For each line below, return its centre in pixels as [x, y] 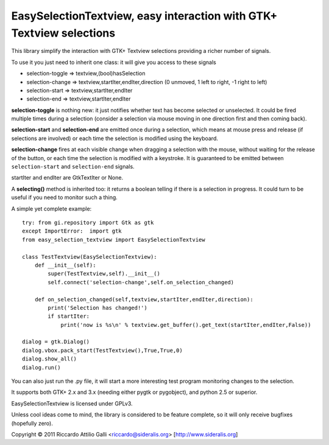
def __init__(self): [65, 265]
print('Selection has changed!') [97, 308]
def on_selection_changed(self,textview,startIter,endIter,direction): [144, 299]
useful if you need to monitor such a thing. [65, 197]
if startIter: [69, 316]
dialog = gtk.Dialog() [56, 342]
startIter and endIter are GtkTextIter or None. [67, 178]
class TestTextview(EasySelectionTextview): [90, 257]
